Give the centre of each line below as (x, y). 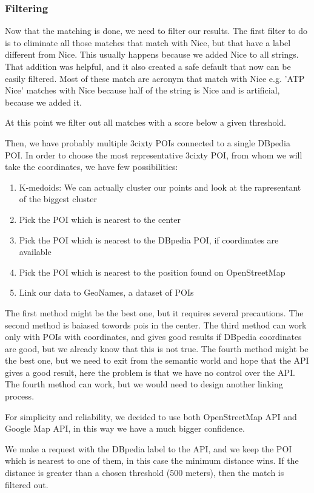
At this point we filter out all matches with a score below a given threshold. (145, 122)
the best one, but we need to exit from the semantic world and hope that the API (157, 360)
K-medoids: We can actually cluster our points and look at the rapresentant (160, 187)
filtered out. (27, 484)
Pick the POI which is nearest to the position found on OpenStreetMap (152, 272)
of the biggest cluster (58, 199)
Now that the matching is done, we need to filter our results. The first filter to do (156, 31)
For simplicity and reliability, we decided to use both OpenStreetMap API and (151, 416)
